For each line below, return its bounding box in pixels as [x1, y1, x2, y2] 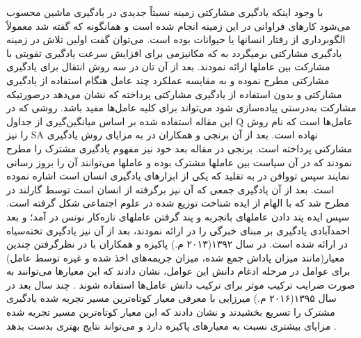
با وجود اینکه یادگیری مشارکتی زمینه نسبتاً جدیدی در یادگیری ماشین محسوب [6, 5, 323, 19]
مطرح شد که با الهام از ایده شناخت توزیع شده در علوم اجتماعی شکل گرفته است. [6, 195, 350, 210]
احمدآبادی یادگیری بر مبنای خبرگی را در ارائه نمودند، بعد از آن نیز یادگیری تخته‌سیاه [6, 223, 350, 237]
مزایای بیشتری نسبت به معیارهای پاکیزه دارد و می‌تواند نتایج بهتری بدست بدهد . [6, 318, 337, 332]
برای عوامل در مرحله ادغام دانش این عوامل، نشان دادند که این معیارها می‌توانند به [6, 264, 351, 278]
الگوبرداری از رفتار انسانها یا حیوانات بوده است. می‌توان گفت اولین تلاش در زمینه [6, 32, 346, 47]
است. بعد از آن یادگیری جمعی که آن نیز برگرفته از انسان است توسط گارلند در [6, 182, 335, 196]
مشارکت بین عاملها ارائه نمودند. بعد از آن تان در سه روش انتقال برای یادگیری [6, 59, 330, 74]
